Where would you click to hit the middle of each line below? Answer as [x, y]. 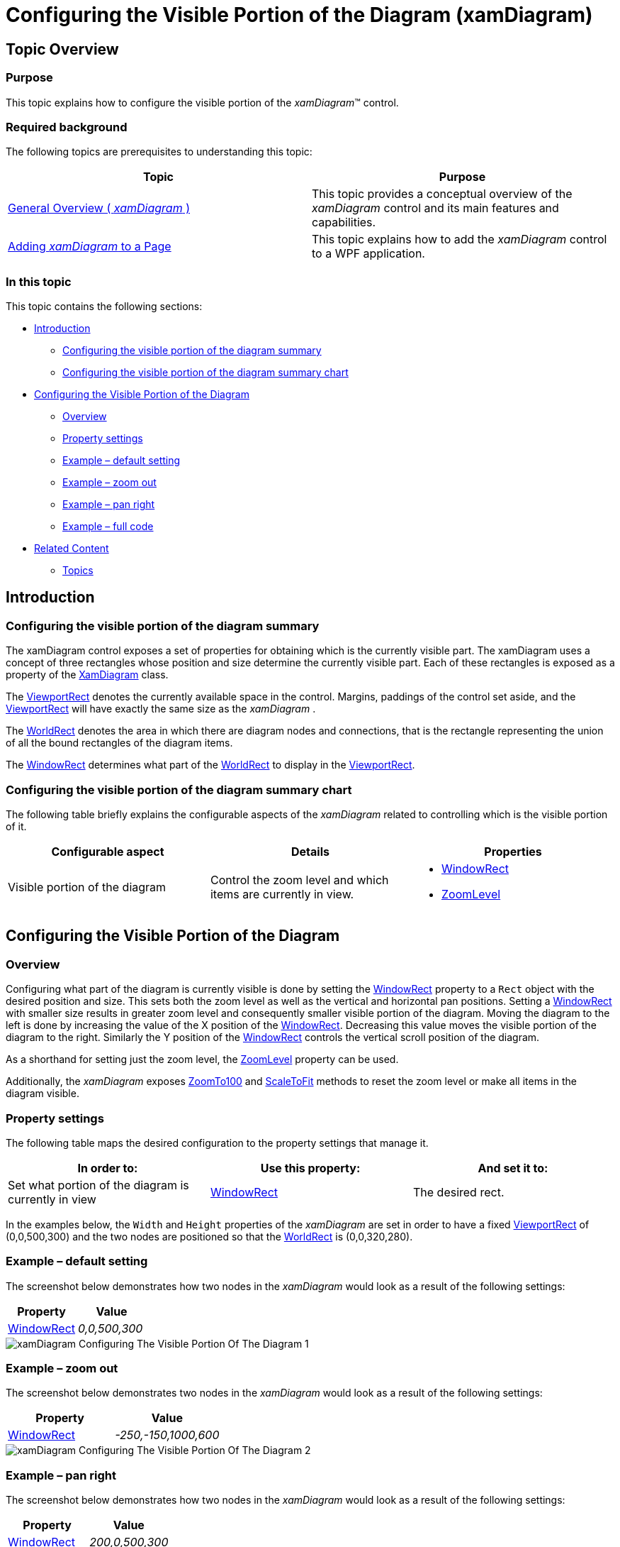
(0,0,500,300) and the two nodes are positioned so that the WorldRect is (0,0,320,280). [209, 1236]
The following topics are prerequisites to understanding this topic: [159, 152]
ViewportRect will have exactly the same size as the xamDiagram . [161, 709]
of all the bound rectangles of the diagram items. [119, 743]
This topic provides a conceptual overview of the [442, 194]
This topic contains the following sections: [104, 307]
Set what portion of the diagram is [98, 1185]
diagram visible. [43, 1094]
